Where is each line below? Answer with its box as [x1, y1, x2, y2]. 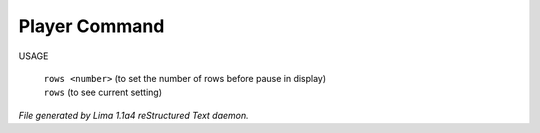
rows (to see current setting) [43, 86, 163, 99]
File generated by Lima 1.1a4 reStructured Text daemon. [18, 109, 249, 121]
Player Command [18, 15, 165, 37]
